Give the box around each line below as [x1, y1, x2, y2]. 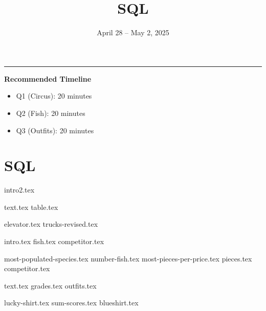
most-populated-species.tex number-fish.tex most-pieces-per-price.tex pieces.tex [4, 253, 252, 264]
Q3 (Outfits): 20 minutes [16, 125, 94, 135]
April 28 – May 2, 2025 [97, 27, 169, 38]
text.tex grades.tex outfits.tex [4, 280, 97, 291]
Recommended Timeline [4, 73, 92, 84]
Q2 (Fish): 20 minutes [16, 107, 85, 118]
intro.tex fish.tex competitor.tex [4, 236, 104, 246]
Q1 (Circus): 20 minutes [16, 90, 92, 101]
